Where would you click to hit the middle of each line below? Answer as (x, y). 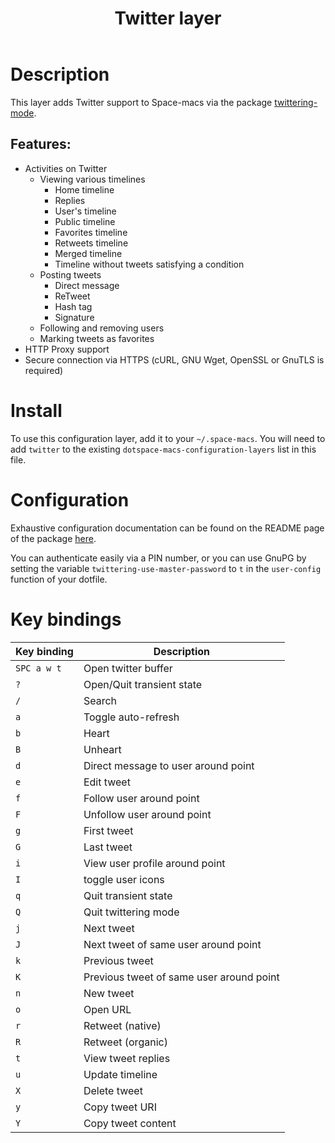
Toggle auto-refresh (131, 717)
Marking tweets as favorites (97, 338)
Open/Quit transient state (143, 684)
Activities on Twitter (66, 168)
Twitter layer (168, 18)
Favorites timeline (91, 232)
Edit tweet (107, 782)
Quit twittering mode (131, 912)
